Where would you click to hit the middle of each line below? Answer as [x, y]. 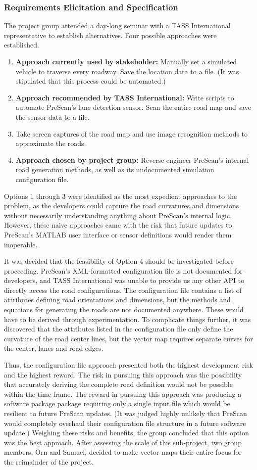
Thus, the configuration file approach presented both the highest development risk [128, 365]
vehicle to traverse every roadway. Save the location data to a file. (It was [127, 71]
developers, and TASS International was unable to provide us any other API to [124, 280]
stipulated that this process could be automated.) [91, 81]
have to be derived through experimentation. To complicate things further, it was [128, 319]
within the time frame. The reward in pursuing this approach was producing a [123, 394]
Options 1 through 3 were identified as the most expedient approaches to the [121, 196]
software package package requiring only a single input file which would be [117, 403]
